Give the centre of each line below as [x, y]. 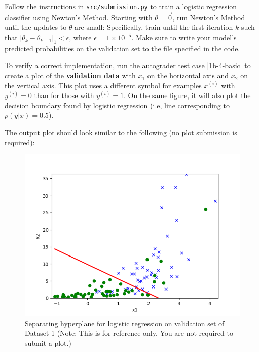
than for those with [64, 95]
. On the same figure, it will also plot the [187, 95]
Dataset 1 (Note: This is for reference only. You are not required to [129, 333]
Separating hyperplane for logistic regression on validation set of [125, 323]
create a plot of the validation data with [70, 75]
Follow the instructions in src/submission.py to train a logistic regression [121, 6]
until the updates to [36, 27]
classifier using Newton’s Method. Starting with [79, 17]
